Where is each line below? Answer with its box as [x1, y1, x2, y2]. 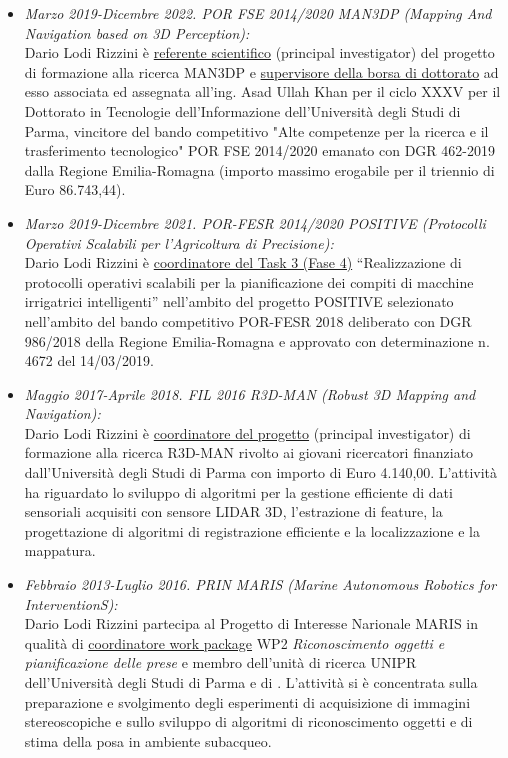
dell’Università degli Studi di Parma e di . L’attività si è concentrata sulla [24, 672, 478, 692]
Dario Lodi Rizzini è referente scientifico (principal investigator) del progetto [24, 42, 495, 63]
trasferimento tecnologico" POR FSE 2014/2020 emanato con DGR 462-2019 [24, 140, 495, 161]
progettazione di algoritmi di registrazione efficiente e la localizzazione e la [24, 520, 480, 541]
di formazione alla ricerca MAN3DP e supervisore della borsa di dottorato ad [24, 61, 499, 82]
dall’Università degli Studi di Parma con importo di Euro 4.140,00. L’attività [24, 462, 498, 483]
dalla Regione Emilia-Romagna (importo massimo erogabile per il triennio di [24, 159, 495, 180]
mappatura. [24, 540, 96, 561]
